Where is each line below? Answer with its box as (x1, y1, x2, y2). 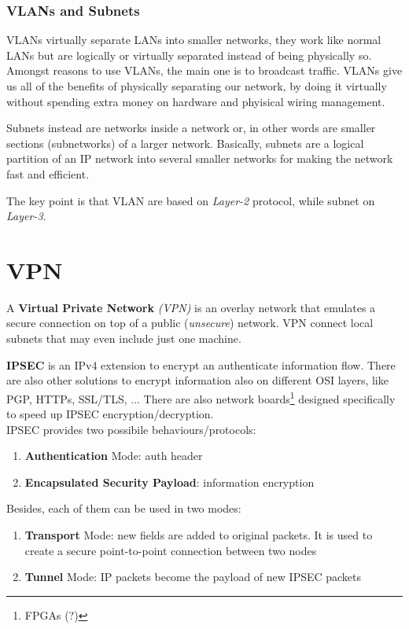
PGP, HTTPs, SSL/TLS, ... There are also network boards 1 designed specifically (6, 388, 396, 406)
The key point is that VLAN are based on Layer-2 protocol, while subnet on (6, 192, 375, 208)
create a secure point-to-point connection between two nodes (24, 542, 317, 558)
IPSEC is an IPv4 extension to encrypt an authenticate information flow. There (6, 356, 396, 373)
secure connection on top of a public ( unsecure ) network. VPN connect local (6, 314, 374, 331)
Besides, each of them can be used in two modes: (6, 500, 241, 517)
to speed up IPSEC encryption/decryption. (6, 406, 214, 422)
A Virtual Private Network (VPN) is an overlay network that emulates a (6, 299, 376, 315)
